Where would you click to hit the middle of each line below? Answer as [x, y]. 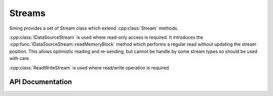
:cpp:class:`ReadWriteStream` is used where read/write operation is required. [90, 67]
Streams [27, 13]
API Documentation [41, 82]
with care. [20, 58]
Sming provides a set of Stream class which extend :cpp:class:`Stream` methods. [94, 28]
